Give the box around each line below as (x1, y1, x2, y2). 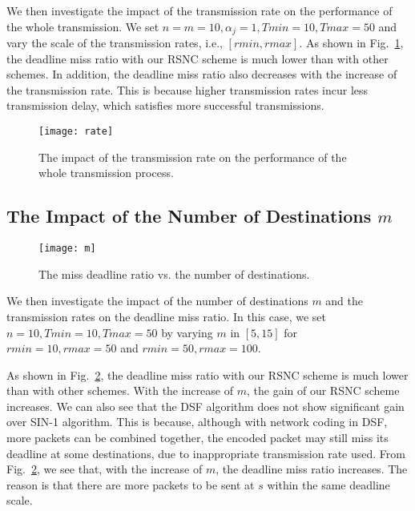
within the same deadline (267, 476, 390, 493)
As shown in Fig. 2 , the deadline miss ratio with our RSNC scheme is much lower (6, 366, 409, 383)
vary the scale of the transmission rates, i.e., (6, 34, 223, 51)
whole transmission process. (38, 164, 174, 181)
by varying (161, 324, 213, 340)
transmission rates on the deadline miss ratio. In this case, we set (6, 308, 326, 324)
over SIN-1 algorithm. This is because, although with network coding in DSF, (6, 413, 388, 430)
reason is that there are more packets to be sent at (6, 476, 255, 493)
